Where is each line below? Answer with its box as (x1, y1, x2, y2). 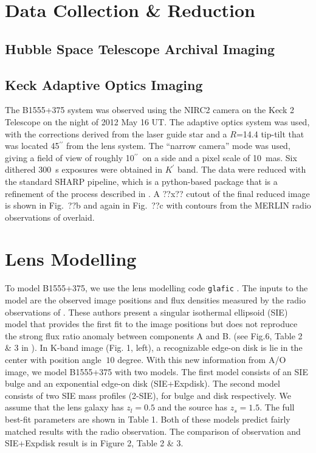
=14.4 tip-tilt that (236, 127, 304, 140)
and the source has (157, 401, 228, 413)
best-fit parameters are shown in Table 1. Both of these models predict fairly (5, 413, 290, 426)
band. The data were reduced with (177, 163, 306, 176)
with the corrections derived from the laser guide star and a (5, 127, 227, 140)
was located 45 (5, 139, 60, 152)
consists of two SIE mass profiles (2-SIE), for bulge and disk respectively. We (5, 389, 291, 401)
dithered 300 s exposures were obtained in (5, 163, 162, 176)
